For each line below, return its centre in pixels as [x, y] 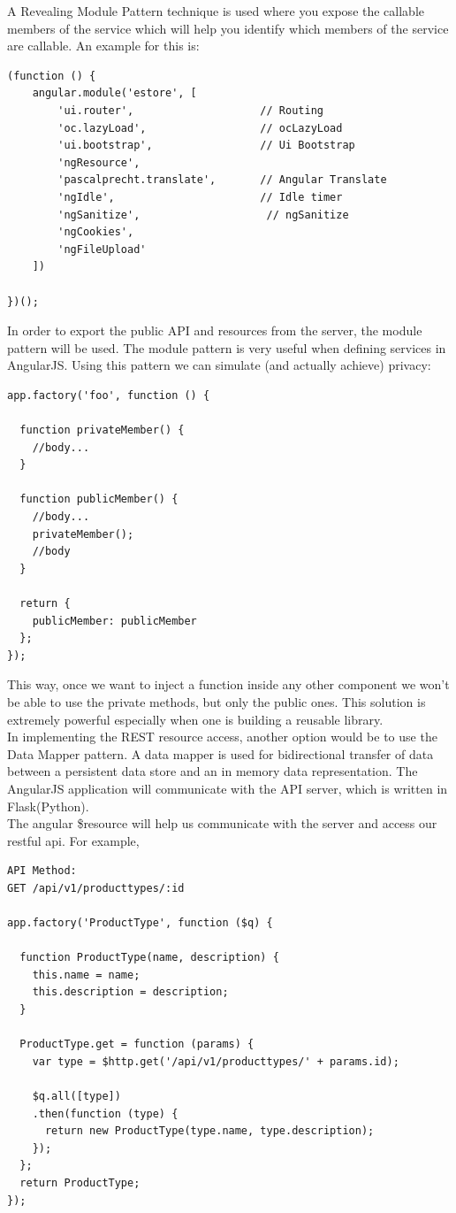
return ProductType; [80, 1183]
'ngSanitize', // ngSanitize [203, 215]
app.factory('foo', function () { [109, 395]
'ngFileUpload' [102, 249]
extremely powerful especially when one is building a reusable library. [195, 719]
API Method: [42, 871]
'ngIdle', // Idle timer [200, 197]
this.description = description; [130, 992]
